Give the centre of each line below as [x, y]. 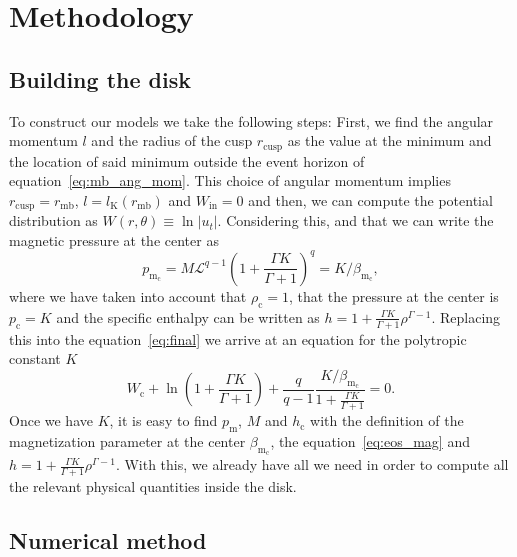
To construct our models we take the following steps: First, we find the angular [251, 120]
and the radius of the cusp [172, 140]
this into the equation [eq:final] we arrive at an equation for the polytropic [238, 338]
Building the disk [100, 78]
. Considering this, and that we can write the [355, 220]
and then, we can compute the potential [370, 199]
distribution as [53, 220]
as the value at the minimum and [389, 140]
